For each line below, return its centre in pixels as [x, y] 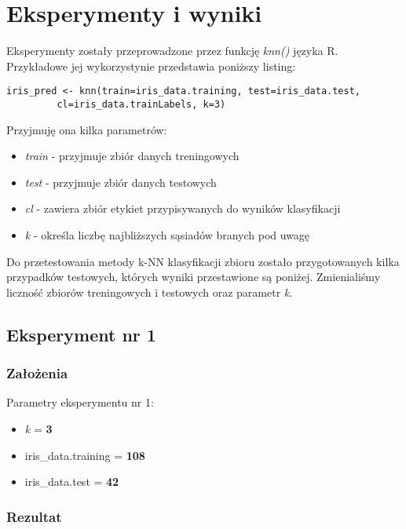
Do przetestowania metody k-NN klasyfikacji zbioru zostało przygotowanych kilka [203, 261]
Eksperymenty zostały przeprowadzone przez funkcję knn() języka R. [172, 51]
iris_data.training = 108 [85, 455]
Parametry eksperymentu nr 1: [80, 402]
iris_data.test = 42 [72, 482]
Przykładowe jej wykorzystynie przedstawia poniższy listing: [151, 66]
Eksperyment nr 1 [81, 334]
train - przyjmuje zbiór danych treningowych [132, 156]
